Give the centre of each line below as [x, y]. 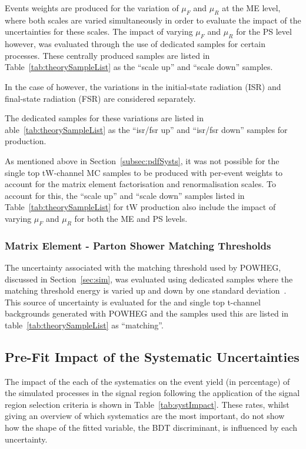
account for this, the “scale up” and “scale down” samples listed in [125, 195]
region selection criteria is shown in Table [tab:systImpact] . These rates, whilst [147, 404]
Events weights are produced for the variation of [92, 8]
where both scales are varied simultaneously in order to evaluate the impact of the [153, 20]
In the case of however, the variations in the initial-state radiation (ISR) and [143, 86]
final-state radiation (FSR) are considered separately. [100, 98]
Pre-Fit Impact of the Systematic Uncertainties [152, 356]
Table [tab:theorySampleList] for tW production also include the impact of [140, 207]
